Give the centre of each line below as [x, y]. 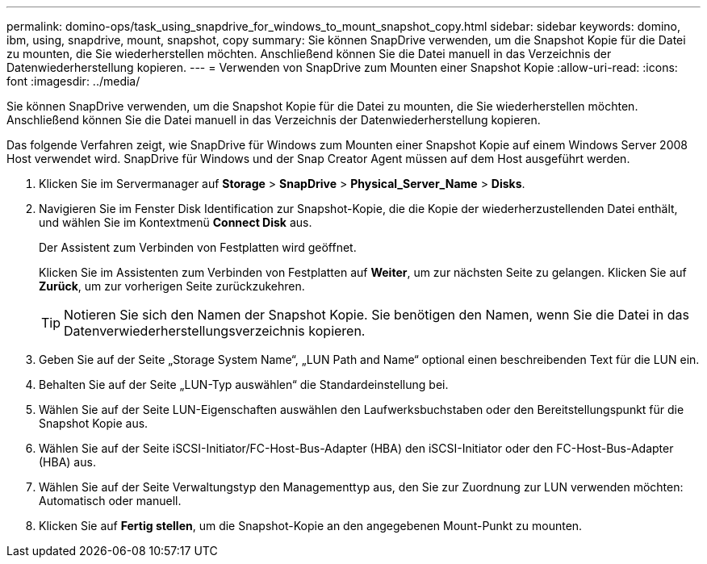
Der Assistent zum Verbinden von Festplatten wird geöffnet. [198, 247]
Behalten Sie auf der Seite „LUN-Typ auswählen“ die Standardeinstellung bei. [244, 384]
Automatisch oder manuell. [110, 501]
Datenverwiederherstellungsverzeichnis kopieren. [215, 331]
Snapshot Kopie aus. [94, 423]
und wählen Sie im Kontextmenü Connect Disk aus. [176, 222]
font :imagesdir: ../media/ [73, 81]
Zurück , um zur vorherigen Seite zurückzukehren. [172, 286]
